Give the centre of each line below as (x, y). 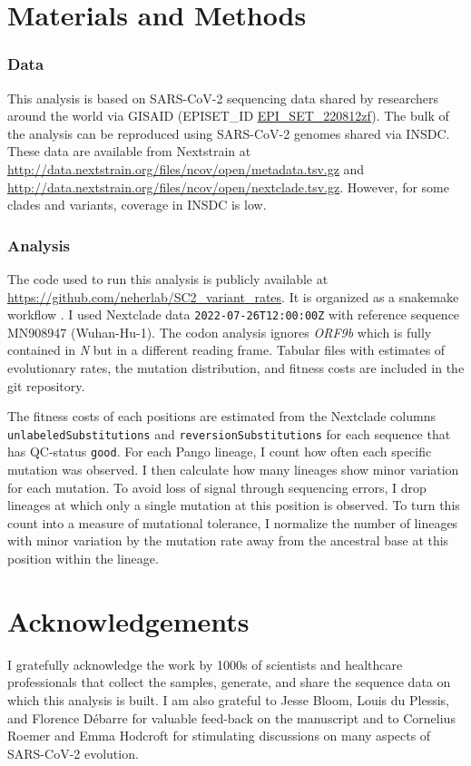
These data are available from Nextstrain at (129, 151)
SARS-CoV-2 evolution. (73, 753)
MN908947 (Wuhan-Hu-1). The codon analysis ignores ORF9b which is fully (220, 332)
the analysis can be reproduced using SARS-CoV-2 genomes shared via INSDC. (229, 133)
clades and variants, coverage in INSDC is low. (137, 205)
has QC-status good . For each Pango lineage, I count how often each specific (220, 452)
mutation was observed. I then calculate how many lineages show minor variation (233, 470)
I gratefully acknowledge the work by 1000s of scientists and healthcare (205, 664)
